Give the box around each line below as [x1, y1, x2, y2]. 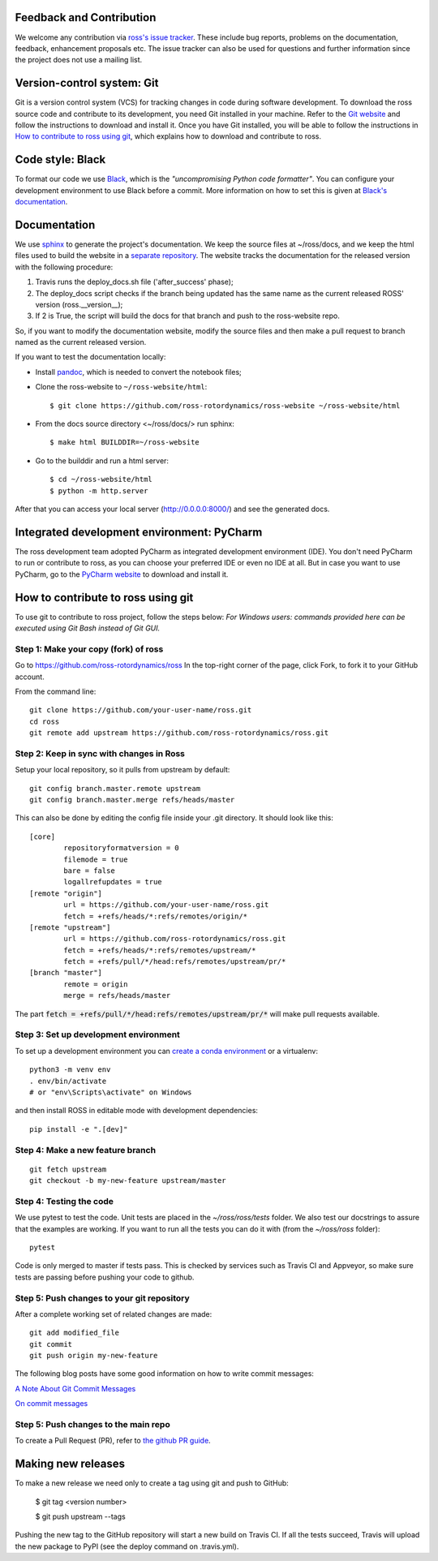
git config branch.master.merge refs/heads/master [29, 795, 235, 804]
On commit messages [15, 1399, 88, 1408]
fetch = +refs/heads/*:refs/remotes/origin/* [63, 911, 247, 921]
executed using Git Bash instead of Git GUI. [15, 623, 161, 633]
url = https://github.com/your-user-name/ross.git [63, 901, 269, 910]
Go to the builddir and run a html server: [35, 455, 170, 466]
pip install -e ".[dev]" [29, 1125, 128, 1133]
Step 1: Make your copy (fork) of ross [15, 643, 164, 655]
